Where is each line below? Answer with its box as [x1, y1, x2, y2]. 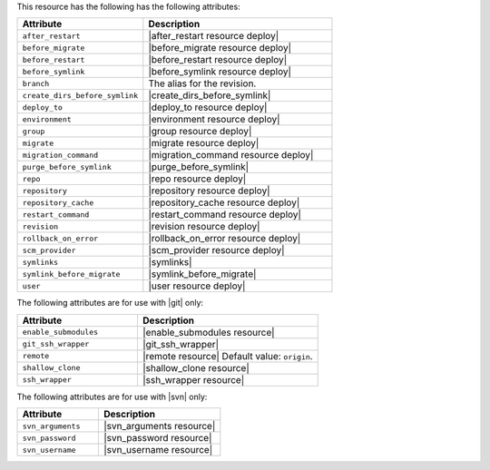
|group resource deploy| [148, 125, 252, 138]
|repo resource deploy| [148, 172, 247, 185]
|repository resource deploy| [148, 184, 271, 197]
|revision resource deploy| [148, 220, 260, 233]
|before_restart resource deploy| [148, 54, 288, 66]
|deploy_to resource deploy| [148, 101, 268, 113]
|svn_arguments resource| [103, 420, 216, 433]
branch [22, 78, 50, 88]
